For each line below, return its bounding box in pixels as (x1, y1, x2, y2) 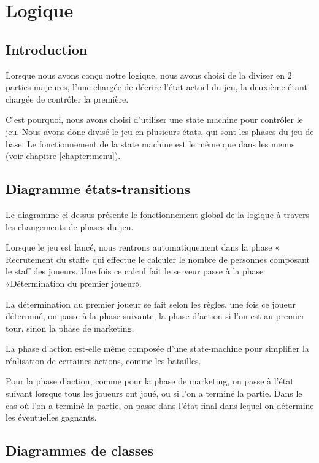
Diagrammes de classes (6, 441, 153, 460)
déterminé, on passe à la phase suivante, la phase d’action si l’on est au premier (6, 309, 305, 322)
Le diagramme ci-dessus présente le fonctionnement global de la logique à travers (6, 208, 309, 220)
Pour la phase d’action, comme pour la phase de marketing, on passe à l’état (6, 375, 294, 387)
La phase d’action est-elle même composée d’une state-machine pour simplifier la (6, 342, 309, 355)
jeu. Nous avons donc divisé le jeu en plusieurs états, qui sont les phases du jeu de (6, 125, 314, 138)
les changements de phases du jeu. (6, 220, 134, 233)
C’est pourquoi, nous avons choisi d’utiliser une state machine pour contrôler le (6, 113, 303, 126)
